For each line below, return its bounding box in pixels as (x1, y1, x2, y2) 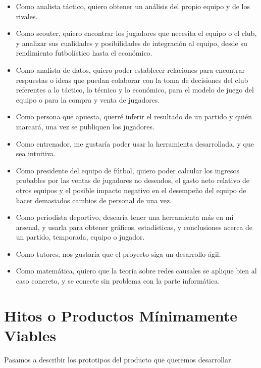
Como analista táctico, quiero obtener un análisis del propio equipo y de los (16, 1, 250, 11)
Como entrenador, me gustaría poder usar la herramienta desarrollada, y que (16, 138, 254, 149)
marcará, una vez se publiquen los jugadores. (16, 121, 154, 131)
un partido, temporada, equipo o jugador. (16, 232, 145, 242)
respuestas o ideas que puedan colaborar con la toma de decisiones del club (16, 74, 248, 85)
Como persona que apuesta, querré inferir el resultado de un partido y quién (16, 111, 252, 122)
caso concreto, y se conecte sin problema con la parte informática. (16, 275, 220, 286)
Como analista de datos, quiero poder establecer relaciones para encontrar (16, 64, 245, 75)
